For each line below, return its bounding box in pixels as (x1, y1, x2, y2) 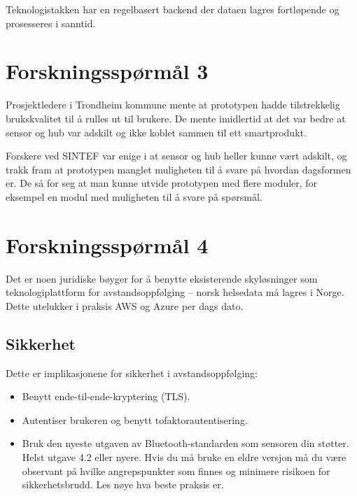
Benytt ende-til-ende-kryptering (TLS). (22, 389, 190, 404)
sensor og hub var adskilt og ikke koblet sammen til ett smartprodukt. (6, 125, 307, 139)
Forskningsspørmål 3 (6, 57, 209, 85)
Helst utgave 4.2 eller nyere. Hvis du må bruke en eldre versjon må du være (22, 449, 346, 464)
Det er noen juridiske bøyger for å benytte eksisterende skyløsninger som (6, 271, 318, 285)
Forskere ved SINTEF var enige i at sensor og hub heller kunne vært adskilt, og (6, 148, 347, 163)
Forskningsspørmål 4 (6, 230, 209, 259)
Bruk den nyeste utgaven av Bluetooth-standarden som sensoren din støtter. (22, 436, 349, 451)
